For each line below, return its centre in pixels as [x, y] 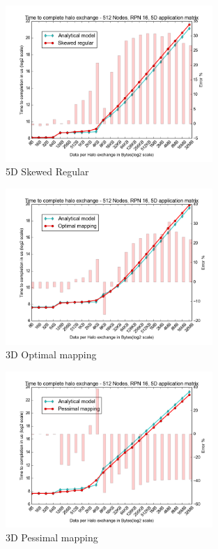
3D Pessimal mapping [52, 537]
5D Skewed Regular [47, 171]
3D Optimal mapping [51, 354]
